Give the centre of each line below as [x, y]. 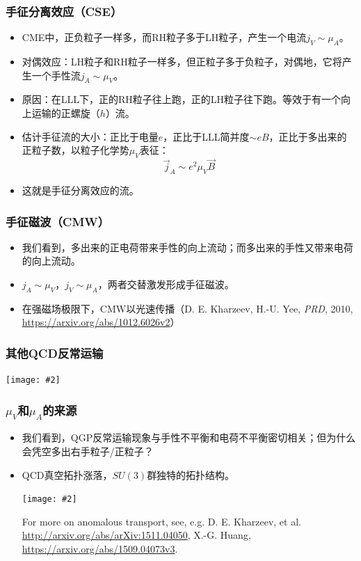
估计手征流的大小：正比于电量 [90, 136]
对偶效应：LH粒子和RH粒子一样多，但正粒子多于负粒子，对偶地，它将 [182, 62]
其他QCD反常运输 [55, 353]
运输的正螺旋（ [66, 113]
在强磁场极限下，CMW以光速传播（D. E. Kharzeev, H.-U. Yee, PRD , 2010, [187, 308]
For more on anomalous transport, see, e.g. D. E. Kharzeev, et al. [161, 521]
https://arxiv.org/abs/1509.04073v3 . [100, 549]
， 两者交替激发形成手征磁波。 [166, 284]
